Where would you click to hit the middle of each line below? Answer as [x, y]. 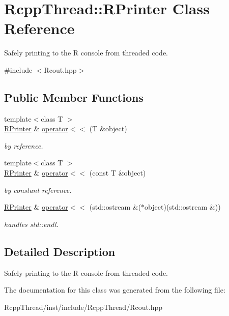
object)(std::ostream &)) [183, 207]
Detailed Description [60, 251]
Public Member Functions [74, 97]
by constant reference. [38, 190]
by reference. [24, 145]
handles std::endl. [31, 224]
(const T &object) [118, 173]
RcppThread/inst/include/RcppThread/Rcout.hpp [83, 307]
